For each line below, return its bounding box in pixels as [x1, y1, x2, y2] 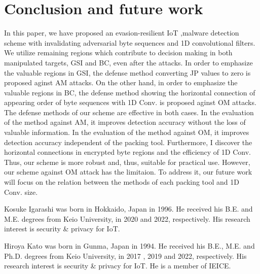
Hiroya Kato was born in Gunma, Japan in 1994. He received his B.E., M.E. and [4, 241, 255, 251]
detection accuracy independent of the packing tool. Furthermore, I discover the [4, 136, 252, 147]
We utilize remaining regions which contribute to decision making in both [4, 47, 233, 58]
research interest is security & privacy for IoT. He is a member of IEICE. [4, 260, 231, 271]
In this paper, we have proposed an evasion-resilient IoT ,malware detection [4, 27, 239, 38]
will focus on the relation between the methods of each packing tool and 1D [4, 177, 239, 187]
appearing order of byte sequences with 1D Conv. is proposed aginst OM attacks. [4, 97, 256, 108]
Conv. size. [4, 186, 38, 197]
